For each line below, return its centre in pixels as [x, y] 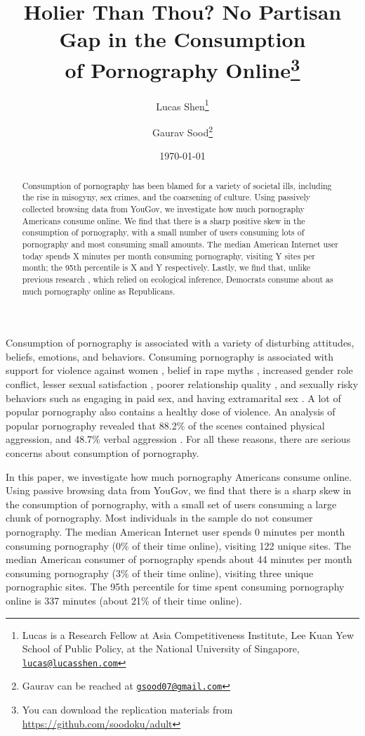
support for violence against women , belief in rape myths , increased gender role [179, 370]
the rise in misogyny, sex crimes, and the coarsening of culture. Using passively [166, 197]
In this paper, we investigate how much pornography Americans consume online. [179, 476]
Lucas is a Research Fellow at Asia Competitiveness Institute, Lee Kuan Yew [188, 634]
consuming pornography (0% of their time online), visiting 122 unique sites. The [179, 545]
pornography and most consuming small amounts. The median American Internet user [180, 244]
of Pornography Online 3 [182, 68]
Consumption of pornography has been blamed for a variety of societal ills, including [177, 185]
